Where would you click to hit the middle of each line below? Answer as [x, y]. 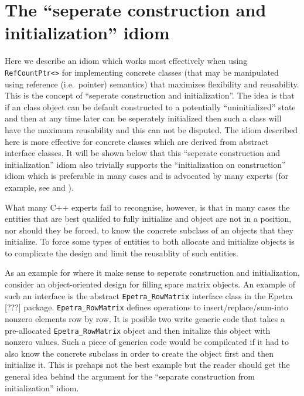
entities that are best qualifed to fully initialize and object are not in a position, [148, 219]
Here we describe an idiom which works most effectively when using [126, 61]
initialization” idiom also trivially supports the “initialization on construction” [145, 164]
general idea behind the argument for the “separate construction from [130, 376]
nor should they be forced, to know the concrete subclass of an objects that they [149, 230]
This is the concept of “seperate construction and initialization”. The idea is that [150, 95]
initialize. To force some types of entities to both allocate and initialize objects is [150, 241]
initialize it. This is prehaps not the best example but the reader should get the [147, 365]
